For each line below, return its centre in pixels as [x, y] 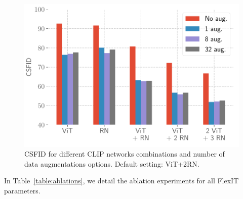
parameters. [22, 191]
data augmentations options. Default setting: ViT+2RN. [112, 163]
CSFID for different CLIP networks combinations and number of [125, 154]
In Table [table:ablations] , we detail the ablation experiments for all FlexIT [121, 181]
